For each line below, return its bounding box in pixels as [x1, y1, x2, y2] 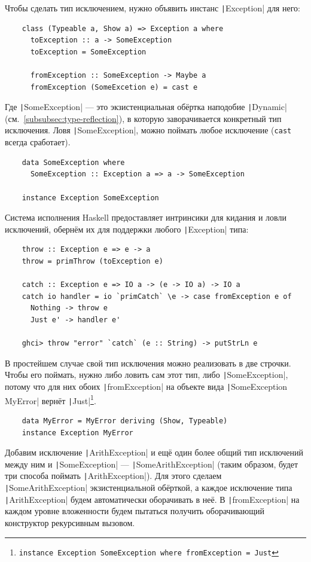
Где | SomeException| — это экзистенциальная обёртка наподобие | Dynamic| [5, 100, 287, 113]
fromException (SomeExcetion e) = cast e [30, 83, 198, 91]
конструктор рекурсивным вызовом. [5, 516, 135, 529]
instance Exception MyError [22, 428, 133, 437]
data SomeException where [22, 158, 125, 167]
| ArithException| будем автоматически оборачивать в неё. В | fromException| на [5, 493, 300, 505]
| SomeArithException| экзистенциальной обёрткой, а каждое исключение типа [5, 481, 292, 494]
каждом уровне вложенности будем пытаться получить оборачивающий [5, 505, 265, 517]
